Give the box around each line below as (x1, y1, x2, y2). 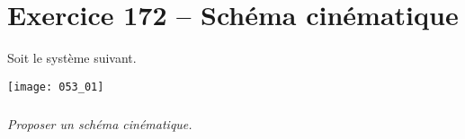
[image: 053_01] (7, 80, 104, 93)
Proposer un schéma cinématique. (7, 114, 192, 133)
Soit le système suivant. (7, 48, 137, 67)
